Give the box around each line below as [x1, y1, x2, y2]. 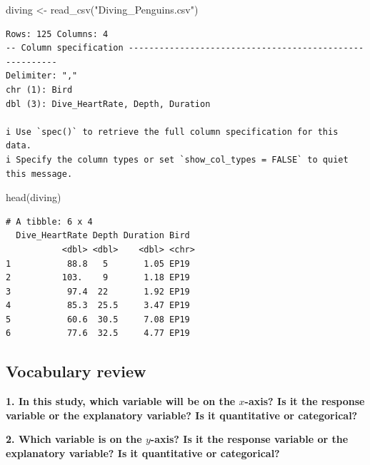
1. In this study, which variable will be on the [6, 394, 236, 409]
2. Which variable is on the [6, 431, 142, 446]
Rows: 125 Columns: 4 [6, 29, 109, 39]
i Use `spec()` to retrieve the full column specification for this [6, 126, 339, 137]
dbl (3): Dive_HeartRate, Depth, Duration [6, 98, 211, 109]
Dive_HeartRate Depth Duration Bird [16, 230, 190, 241]
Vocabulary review [6, 360, 146, 382]
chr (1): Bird [6, 84, 73, 95]
